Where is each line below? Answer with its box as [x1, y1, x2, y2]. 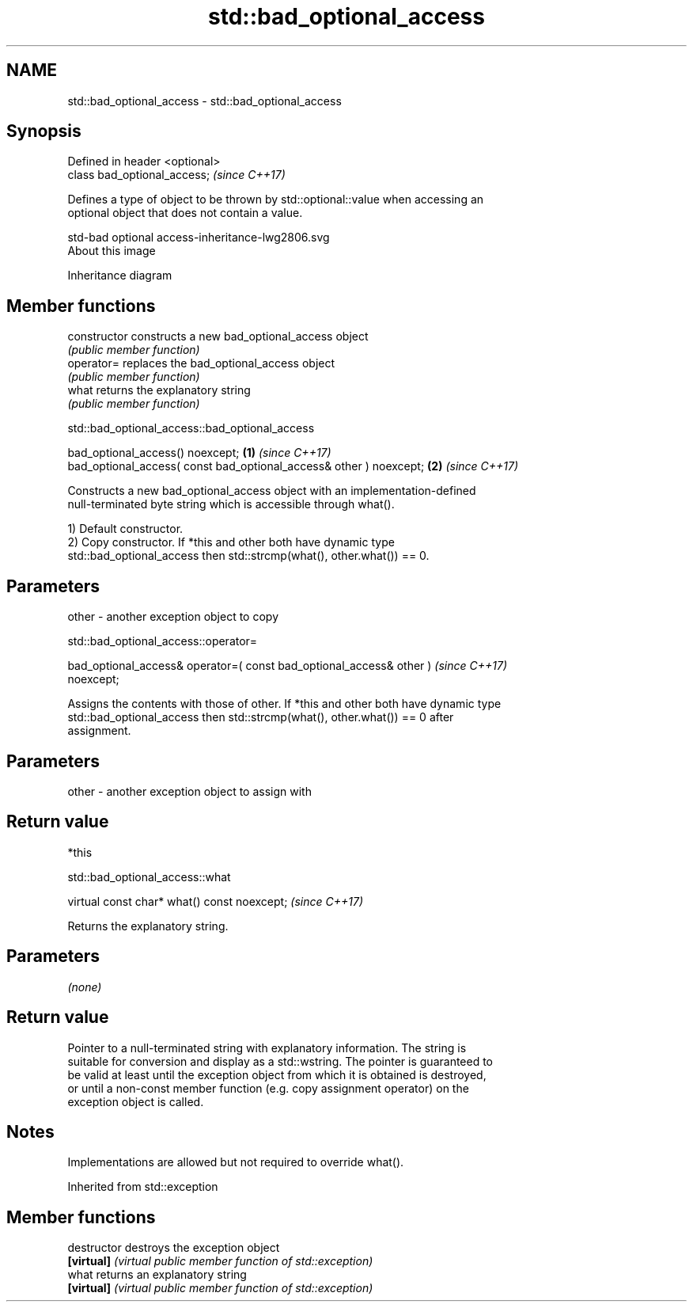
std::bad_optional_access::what [67, 869, 231, 884]
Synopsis [6, 121, 81, 142]
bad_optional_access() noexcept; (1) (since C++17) [67, 446, 331, 460]
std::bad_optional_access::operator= [67, 634, 258, 648]
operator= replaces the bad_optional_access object [67, 356, 335, 371]
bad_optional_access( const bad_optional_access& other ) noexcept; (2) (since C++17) [67, 459, 519, 473]
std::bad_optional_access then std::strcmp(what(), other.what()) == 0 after [67, 710, 454, 724]
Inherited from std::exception [67, 1180, 218, 1194]
